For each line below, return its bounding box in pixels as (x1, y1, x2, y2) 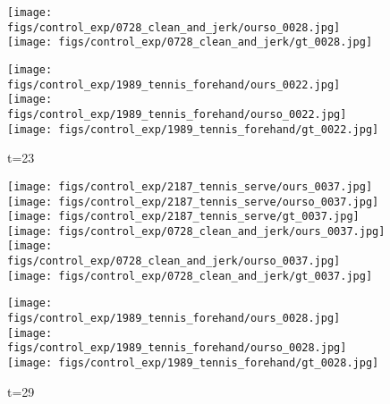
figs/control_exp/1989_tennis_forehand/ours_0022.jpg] (7, 78, 341, 91)
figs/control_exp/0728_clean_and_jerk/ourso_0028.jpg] (7, 21, 341, 34)
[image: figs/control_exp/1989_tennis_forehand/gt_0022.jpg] (7, 122, 379, 136)
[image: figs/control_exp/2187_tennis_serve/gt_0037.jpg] (7, 210, 360, 223)
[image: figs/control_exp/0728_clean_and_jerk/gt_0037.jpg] (7, 269, 373, 282)
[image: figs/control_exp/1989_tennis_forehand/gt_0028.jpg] (7, 357, 379, 370)
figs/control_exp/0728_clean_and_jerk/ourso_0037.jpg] (7, 255, 341, 268)
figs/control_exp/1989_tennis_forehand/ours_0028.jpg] (7, 312, 341, 325)
